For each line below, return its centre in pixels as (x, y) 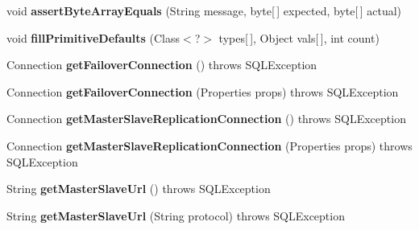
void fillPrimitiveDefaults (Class (93, 37)
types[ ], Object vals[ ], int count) (299, 37)
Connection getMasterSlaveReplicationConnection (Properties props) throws (209, 145)
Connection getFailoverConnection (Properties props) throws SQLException (203, 91)
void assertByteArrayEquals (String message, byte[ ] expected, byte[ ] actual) (204, 10)
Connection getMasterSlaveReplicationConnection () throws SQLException (206, 119)
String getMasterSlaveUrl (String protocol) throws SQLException (176, 215)
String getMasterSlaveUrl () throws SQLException (139, 189)
